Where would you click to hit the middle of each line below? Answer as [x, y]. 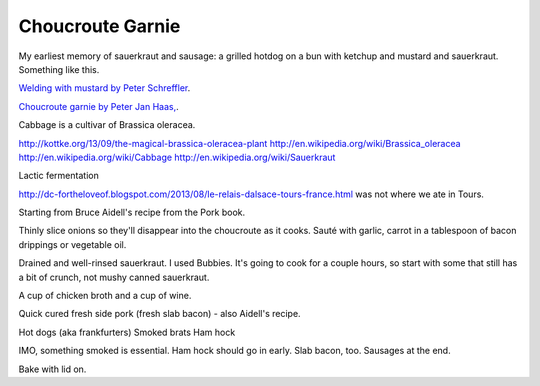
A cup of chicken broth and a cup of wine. [105, 296]
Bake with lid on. [52, 369]
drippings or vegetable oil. [72, 244]
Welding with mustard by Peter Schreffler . [104, 88]
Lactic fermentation [58, 176]
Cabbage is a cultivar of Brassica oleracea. [107, 125]
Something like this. [59, 69]
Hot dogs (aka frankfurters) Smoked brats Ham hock [127, 332]
